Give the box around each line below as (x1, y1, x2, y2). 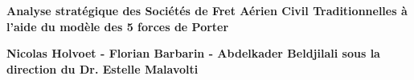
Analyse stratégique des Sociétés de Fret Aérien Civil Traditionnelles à (6, 2, 408, 18)
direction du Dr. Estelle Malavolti (6, 60, 199, 77)
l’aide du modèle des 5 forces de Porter (6, 18, 229, 34)
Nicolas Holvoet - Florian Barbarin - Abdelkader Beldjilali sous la (6, 45, 380, 62)
